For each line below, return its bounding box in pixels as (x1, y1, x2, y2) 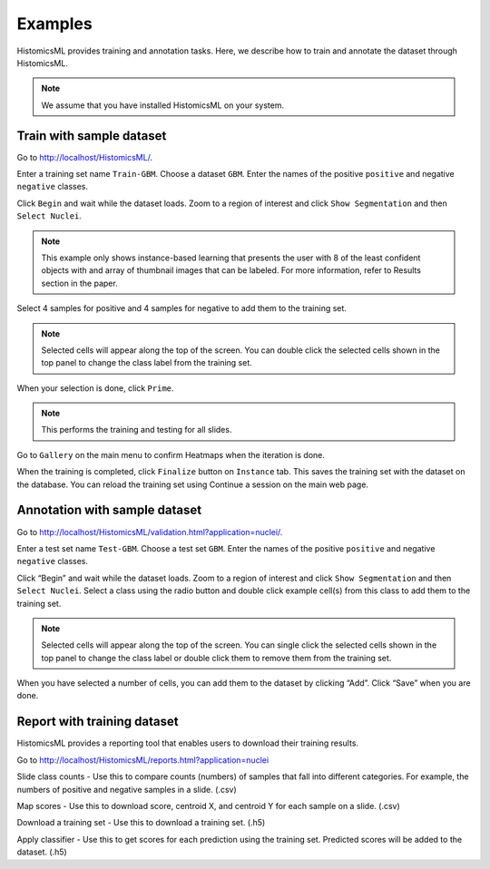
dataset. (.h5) (16, 846, 67, 857)
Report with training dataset (16, 714, 179, 729)
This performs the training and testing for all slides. (41, 425, 232, 435)
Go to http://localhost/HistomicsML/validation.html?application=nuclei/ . (16, 526, 283, 537)
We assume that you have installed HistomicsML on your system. (41, 100, 285, 111)
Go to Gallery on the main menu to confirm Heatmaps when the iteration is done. (16, 449, 326, 460)
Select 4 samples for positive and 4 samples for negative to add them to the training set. (16, 303, 347, 314)
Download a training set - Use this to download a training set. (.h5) (16, 817, 266, 828)
